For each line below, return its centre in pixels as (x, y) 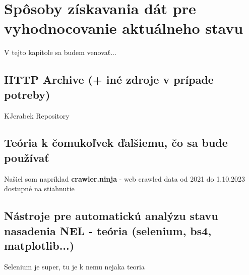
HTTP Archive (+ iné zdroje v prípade (109, 79)
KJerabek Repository (37, 115)
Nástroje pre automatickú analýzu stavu (111, 216)
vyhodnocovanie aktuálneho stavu (124, 28)
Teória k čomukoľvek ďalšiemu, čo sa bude (116, 143)
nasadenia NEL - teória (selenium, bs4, (108, 230)
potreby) (27, 94)
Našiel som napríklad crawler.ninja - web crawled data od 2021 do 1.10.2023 (125, 178)
